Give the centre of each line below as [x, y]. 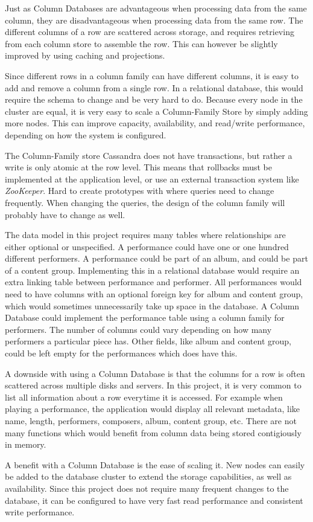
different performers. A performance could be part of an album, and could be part [156, 258]
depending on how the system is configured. [86, 134]
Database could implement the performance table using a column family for [145, 317]
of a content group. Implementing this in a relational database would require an [152, 270]
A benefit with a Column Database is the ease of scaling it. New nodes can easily [155, 464]
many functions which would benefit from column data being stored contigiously [153, 432]
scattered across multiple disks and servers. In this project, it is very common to [153, 385]
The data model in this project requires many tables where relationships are [145, 235]
